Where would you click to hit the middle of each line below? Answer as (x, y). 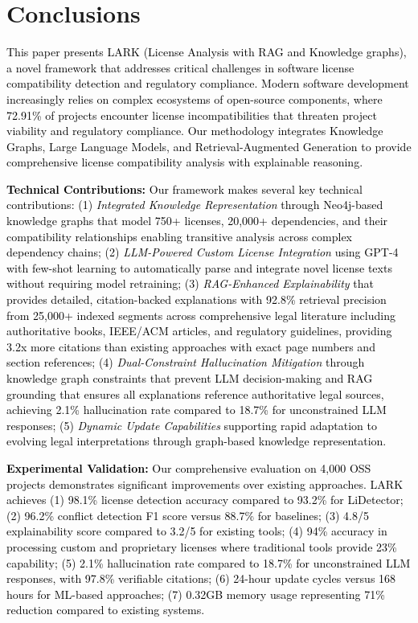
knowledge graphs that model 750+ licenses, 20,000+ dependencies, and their (197, 221)
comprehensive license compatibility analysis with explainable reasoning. (185, 162)
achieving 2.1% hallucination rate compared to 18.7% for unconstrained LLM (197, 410)
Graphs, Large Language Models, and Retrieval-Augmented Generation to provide (209, 146)
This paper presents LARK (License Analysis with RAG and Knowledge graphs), (207, 52)
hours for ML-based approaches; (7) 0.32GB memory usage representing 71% (196, 594)
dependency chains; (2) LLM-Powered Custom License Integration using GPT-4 (203, 252)
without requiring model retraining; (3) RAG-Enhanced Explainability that (190, 283)
